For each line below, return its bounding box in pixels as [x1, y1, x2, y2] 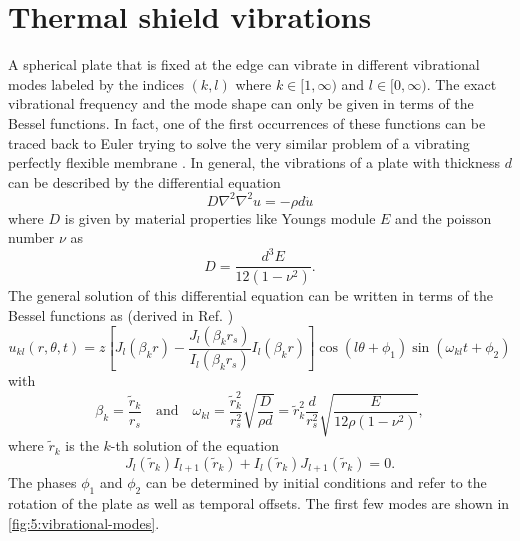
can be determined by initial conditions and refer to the [145, 472, 487, 493]
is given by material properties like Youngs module [64, 207, 376, 228]
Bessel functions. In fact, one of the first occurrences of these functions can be [8, 112, 486, 133]
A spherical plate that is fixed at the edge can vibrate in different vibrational [8, 54, 480, 75]
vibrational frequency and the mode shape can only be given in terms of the [8, 93, 474, 114]
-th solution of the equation [110, 435, 279, 456]
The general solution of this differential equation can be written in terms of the [8, 285, 493, 306]
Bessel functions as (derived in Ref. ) [8, 304, 234, 325]
